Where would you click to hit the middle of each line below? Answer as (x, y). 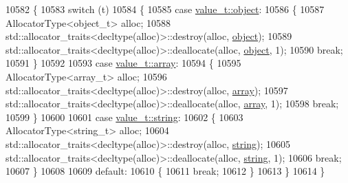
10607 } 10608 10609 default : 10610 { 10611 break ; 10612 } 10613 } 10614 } (165, 171)
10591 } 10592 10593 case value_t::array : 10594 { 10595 (123, 63)
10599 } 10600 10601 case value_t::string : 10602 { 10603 (124, 117)
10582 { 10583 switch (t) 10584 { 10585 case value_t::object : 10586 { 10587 (165, 9)
